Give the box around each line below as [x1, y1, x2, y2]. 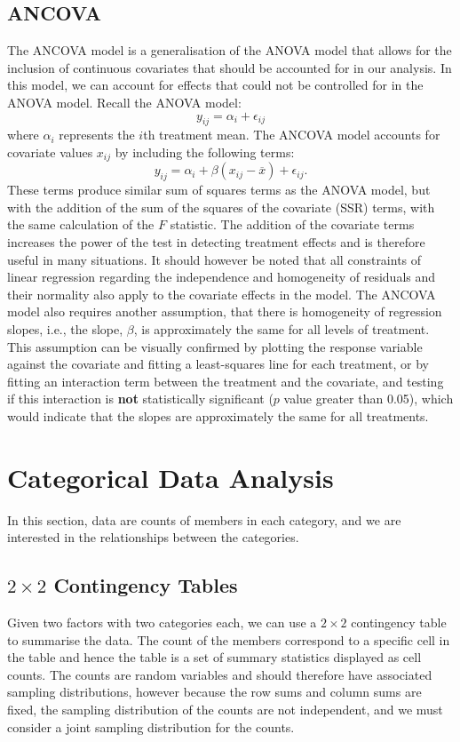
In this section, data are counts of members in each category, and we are [7, 510, 401, 529]
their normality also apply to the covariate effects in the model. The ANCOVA [7, 284, 436, 303]
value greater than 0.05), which [283, 389, 454, 408]
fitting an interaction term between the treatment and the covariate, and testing [7, 371, 444, 390]
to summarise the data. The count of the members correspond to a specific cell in [7, 630, 450, 649]
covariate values [7, 142, 93, 161]
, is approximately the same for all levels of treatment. [133, 319, 430, 338]
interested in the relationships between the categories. [7, 528, 299, 547]
